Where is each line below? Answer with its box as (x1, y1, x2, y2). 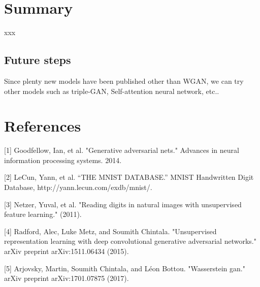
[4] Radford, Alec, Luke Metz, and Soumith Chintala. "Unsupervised (4, 226, 217, 236)
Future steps (4, 52, 71, 68)
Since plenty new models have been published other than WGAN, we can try (4, 75, 244, 86)
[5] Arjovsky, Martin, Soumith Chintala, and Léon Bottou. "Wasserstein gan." (4, 263, 245, 273)
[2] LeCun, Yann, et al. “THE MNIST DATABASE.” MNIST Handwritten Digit (4, 172, 254, 182)
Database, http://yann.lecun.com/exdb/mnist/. (4, 182, 152, 193)
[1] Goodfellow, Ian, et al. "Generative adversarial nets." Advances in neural (4, 145, 239, 155)
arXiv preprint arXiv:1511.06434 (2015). (4, 245, 129, 256)
